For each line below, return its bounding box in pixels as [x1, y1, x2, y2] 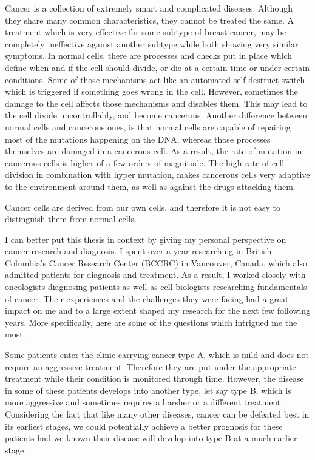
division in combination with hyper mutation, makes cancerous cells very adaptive [5, 168, 310, 181]
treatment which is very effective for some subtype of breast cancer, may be [5, 25, 286, 38]
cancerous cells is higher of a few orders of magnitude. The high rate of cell [5, 156, 285, 169]
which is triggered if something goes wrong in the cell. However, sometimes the [5, 85, 298, 98]
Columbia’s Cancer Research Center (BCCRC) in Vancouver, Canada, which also [5, 256, 307, 269]
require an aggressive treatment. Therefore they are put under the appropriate [5, 360, 296, 373]
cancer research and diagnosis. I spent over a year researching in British [5, 245, 272, 257]
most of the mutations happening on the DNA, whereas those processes [5, 132, 271, 145]
